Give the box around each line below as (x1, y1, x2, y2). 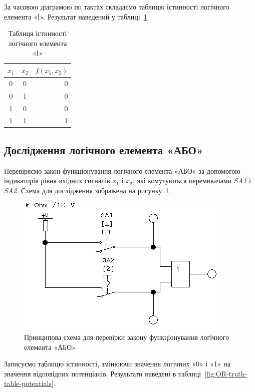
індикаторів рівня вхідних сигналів (4, 175, 110, 186)
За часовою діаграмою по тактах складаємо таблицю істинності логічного (4, 2, 229, 12)
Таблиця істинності (8, 28, 67, 39)
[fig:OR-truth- (204, 368, 247, 378)
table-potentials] (4, 378, 54, 388)
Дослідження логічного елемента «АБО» (4, 142, 203, 157)
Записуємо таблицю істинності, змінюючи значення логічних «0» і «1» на (4, 358, 230, 369)
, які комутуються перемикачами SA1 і (132, 175, 251, 186)
